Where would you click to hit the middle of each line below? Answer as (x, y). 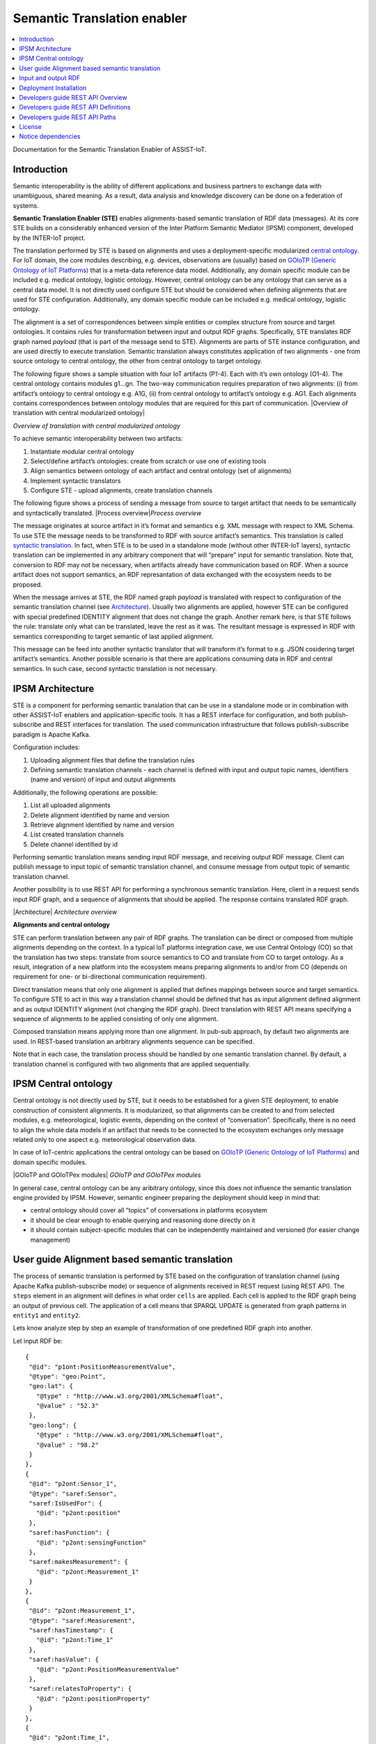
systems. (26, 205)
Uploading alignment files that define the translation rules (112, 760)
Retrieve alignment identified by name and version (102, 825)
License (30, 127)
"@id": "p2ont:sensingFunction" (91, 1542)
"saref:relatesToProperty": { (80, 1689)
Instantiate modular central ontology (82, 451)
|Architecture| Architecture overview (65, 912)
